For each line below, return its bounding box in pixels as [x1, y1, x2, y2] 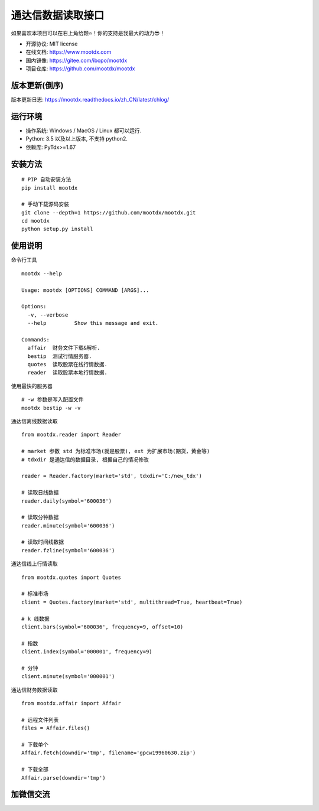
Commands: [21, 336, 50, 343]
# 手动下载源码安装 [21, 201, 69, 208]
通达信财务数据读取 [11, 686, 58, 693]
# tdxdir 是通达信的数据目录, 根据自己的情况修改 [21, 456, 149, 463]
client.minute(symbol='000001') [21, 673, 115, 680]
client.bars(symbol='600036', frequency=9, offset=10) [21, 623, 184, 630]
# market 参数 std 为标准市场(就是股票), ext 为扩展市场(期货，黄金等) [21, 448, 210, 455]
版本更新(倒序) [11, 80, 64, 90]
